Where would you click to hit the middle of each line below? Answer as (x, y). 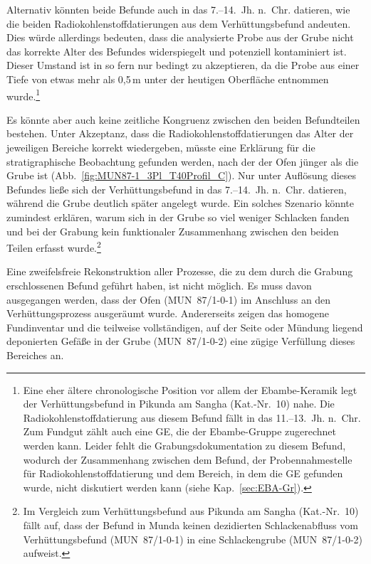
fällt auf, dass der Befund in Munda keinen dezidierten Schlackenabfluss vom (190, 525)
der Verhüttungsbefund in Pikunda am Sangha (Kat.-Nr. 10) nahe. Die (179, 404)
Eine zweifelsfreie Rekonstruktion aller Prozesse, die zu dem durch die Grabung (180, 271)
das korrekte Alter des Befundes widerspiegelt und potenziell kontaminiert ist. (177, 51)
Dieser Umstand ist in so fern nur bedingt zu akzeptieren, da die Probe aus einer (183, 65)
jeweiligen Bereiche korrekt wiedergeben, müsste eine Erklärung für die (161, 147)
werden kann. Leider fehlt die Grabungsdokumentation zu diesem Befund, (184, 445)
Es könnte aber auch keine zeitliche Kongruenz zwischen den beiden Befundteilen (183, 119)
